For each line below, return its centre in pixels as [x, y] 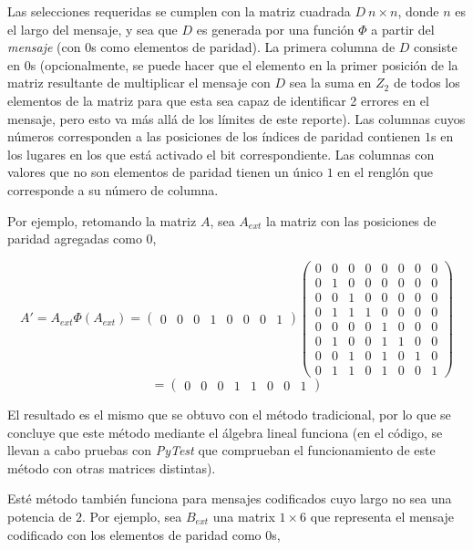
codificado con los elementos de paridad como [134, 534]
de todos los [427, 83]
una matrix [244, 516]
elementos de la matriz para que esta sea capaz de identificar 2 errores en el [218, 100]
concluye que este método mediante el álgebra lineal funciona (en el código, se [225, 432]
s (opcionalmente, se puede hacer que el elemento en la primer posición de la [244, 64]
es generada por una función [275, 29]
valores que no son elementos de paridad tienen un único [165, 172]
